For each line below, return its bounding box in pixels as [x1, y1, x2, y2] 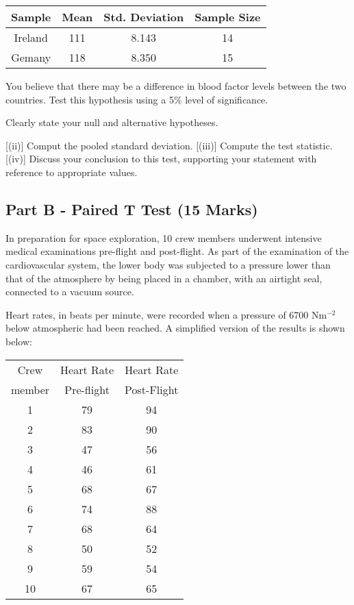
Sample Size [194, 9, 261, 25]
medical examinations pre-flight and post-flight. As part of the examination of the [5, 244, 349, 258]
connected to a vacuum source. [5, 284, 134, 299]
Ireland [14, 29, 48, 45]
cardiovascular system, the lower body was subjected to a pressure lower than [5, 257, 331, 271]
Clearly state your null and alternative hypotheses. [5, 115, 218, 129]
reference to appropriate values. [5, 164, 138, 179]
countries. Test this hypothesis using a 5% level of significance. [5, 92, 268, 106]
